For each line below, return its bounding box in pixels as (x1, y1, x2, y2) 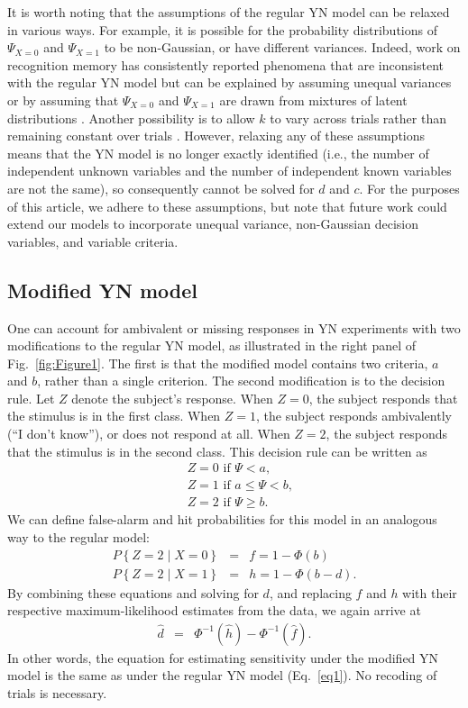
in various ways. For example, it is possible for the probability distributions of (7, 20, 437, 39)
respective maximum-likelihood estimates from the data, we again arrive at (7, 601, 421, 620)
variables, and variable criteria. (7, 231, 179, 250)
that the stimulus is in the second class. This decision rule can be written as (7, 441, 427, 460)
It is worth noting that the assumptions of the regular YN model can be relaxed (7, 3, 450, 21)
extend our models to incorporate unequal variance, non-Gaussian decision (7, 214, 418, 233)
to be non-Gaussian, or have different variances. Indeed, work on (104, 38, 461, 57)
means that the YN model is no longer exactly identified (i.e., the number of (7, 143, 429, 162)
